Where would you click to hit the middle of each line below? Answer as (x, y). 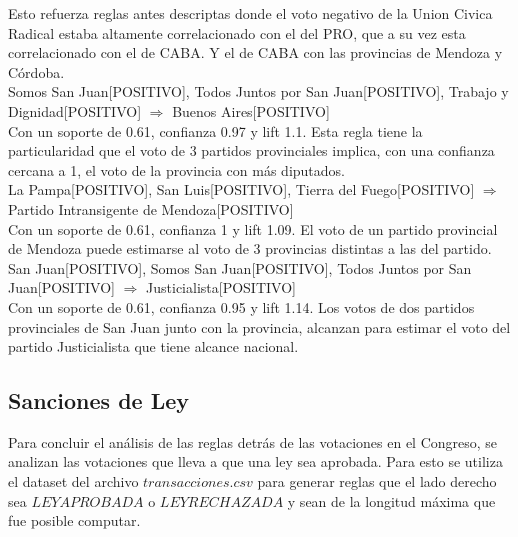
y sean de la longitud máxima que (391, 500)
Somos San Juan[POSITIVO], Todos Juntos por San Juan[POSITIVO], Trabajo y (258, 91)
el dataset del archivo (73, 481)
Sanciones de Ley (99, 400)
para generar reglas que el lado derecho (377, 481)
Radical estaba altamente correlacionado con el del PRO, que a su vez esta (237, 32)
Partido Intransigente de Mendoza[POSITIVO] (151, 208)
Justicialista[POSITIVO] (221, 287)
